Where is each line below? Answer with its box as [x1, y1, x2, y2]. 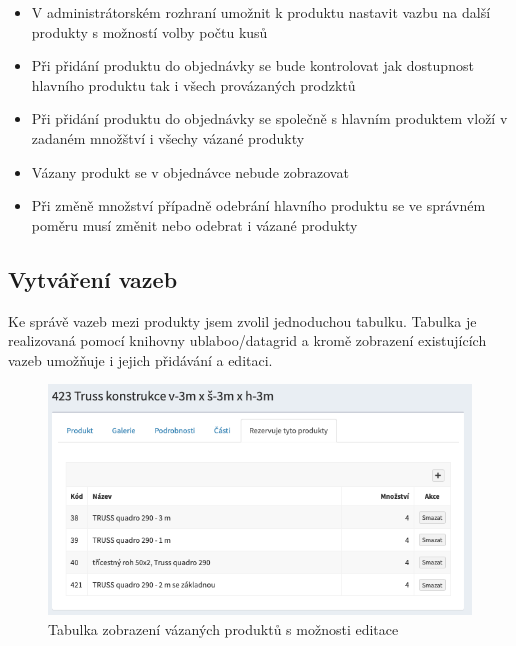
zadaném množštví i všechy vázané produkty [31, 127, 305, 148]
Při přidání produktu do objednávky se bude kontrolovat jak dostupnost [31, 55, 474, 76]
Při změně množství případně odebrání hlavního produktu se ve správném [31, 195, 486, 216]
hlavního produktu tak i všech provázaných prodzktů [31, 74, 356, 95]
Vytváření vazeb [8, 263, 178, 294]
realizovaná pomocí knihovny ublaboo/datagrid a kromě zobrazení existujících [8, 330, 487, 351]
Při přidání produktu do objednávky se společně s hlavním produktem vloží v [31, 108, 508, 129]
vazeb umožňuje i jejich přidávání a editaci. [8, 349, 273, 370]
